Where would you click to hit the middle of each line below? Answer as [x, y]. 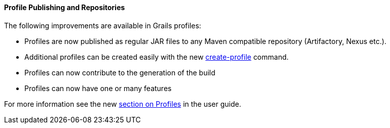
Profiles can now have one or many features [98, 88]
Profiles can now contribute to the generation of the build [120, 72]
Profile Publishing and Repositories [65, 7]
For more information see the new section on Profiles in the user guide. [123, 104]
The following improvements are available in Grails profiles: [103, 25]
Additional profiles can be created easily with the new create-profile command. [157, 57]
